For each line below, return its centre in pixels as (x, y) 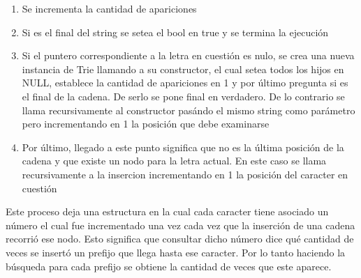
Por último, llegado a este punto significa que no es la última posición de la (183, 147)
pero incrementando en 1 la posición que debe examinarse (146, 124)
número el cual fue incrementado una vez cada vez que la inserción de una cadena (180, 225)
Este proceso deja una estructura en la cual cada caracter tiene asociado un (167, 211)
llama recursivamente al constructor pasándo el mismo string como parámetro (189, 110)
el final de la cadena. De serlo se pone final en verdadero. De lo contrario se (183, 96)
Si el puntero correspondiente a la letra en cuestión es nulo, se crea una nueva (188, 55)
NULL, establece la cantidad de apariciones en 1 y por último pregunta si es (185, 83)
